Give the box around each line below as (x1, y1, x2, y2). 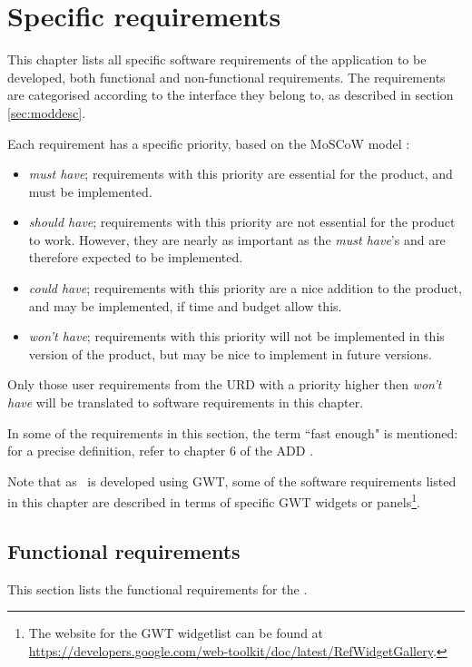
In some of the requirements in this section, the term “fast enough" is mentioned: (7, 423, 458, 442)
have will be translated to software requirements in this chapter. (7, 393, 364, 412)
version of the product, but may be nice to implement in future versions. (28, 344, 432, 363)
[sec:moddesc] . (7, 103, 86, 122)
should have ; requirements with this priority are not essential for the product (28, 212, 456, 231)
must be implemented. (28, 181, 152, 201)
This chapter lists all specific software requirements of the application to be (7, 50, 427, 69)
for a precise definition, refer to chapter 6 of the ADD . (7, 441, 314, 460)
